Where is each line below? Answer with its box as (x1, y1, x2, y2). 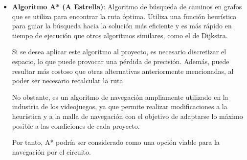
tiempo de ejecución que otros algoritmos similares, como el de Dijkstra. (12, 30, 228, 40)
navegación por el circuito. (12, 146, 91, 157)
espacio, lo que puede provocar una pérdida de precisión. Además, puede (12, 56, 229, 66)
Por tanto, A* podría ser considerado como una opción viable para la (12, 137, 220, 147)
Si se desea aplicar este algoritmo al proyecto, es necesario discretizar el (12, 46, 226, 57)
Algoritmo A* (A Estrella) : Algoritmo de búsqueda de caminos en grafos (12, 1, 242, 11)
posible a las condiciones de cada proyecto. (12, 120, 140, 131)
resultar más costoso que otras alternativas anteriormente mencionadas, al (12, 66, 234, 76)
